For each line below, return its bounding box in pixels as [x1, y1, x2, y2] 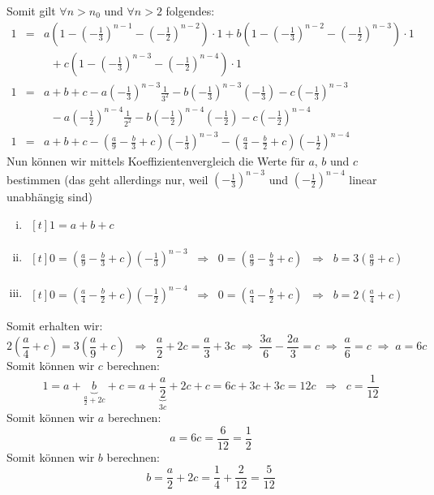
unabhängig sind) [6, 188, 92, 205]
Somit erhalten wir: [6, 317, 103, 334]
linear [349, 170, 377, 187]
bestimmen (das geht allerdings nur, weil [6, 170, 208, 187]
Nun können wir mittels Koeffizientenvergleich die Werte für [6, 153, 305, 170]
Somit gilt [6, 2, 56, 19]
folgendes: [165, 2, 215, 19]
